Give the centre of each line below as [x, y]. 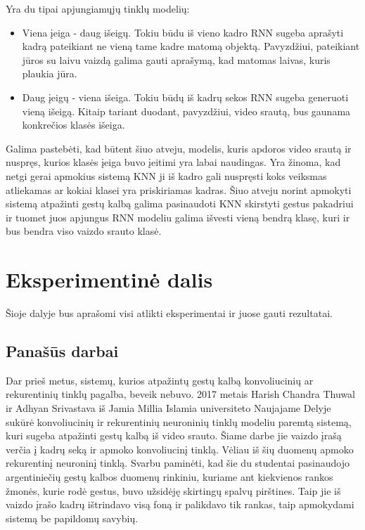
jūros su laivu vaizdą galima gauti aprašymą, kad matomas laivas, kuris [176, 59]
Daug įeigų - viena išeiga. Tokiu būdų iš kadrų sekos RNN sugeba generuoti [185, 97]
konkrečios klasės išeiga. [73, 125]
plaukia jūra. [50, 73]
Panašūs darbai [62, 351]
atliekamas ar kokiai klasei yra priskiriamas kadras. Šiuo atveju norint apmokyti [179, 189]
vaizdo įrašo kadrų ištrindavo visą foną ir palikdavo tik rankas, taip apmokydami [180, 504]
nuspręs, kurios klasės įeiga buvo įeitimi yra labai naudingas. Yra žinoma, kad [173, 162]
